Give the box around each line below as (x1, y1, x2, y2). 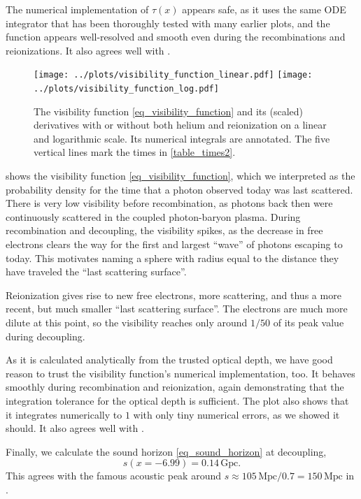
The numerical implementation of (6, 2, 149, 16)
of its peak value (273, 315, 344, 329)
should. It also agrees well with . (6, 421, 144, 435)
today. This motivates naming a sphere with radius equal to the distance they (6, 250, 339, 265)
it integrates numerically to (6, 407, 122, 421)
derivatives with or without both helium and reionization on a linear (34, 117, 327, 132)
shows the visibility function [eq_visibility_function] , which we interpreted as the (6, 168, 355, 183)
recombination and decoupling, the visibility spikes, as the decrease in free (6, 223, 323, 238)
